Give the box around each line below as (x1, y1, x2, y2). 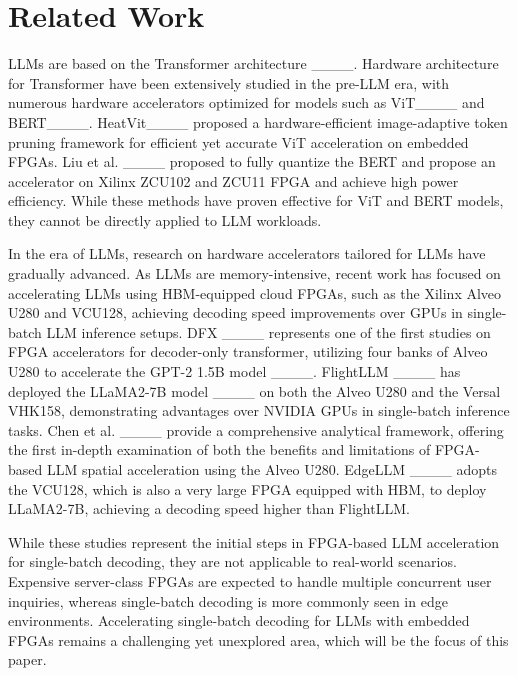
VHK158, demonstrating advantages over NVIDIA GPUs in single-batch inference (8, 400, 510, 421)
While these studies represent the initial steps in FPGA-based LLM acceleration (8, 531, 500, 552)
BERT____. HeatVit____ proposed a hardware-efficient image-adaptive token (8, 111, 508, 132)
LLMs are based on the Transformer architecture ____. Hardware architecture (8, 53, 499, 74)
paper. (8, 649, 47, 670)
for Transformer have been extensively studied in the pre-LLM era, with (8, 72, 450, 93)
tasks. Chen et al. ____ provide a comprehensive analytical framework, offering (8, 419, 504, 440)
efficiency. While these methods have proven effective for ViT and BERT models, (8, 190, 504, 211)
